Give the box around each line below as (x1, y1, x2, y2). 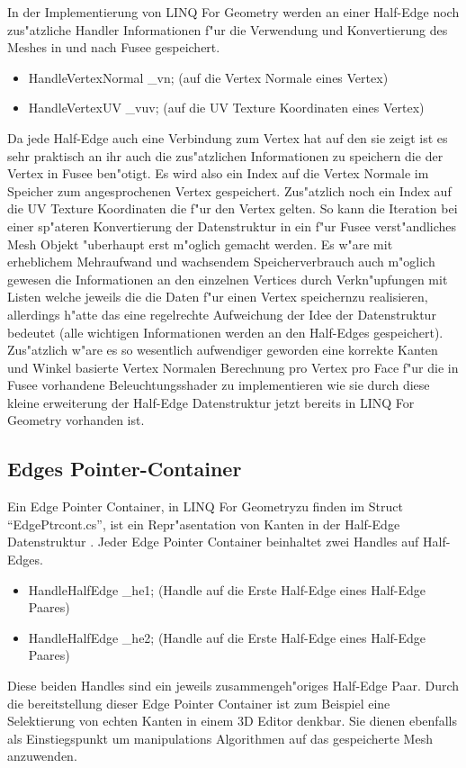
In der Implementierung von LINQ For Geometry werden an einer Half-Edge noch (7, 3, 460, 21)
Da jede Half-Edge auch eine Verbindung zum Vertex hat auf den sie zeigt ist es (7, 128, 448, 147)
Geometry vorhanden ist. (7, 411, 145, 429)
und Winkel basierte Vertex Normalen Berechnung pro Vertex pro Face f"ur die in (7, 357, 459, 376)
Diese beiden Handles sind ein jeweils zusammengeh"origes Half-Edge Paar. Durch (7, 676, 460, 695)
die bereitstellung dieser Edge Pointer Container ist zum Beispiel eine (7, 693, 390, 712)
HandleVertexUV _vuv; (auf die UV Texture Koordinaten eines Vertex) (28, 98, 425, 117)
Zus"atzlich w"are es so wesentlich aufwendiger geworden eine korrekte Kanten (7, 340, 438, 359)
